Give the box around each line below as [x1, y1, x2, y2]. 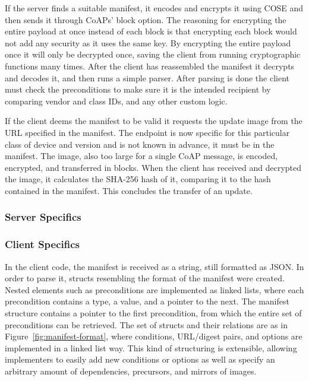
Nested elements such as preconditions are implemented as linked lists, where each [5, 283, 304, 296]
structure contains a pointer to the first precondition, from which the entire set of [5, 306, 302, 319]
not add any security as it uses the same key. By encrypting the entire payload [5, 36, 291, 49]
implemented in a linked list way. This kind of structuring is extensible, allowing [5, 341, 297, 354]
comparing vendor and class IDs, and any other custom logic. [5, 94, 228, 107]
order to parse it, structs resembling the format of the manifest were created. [5, 272, 285, 284]
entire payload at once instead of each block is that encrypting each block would [5, 25, 297, 37]
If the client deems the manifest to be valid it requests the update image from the [5, 115, 302, 127]
